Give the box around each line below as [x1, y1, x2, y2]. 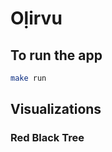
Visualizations [10, 101, 102, 118]
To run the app [10, 47, 103, 64]
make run [10, 73, 47, 83]
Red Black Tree [10, 131, 85, 145]
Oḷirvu [10, 7, 63, 30]
